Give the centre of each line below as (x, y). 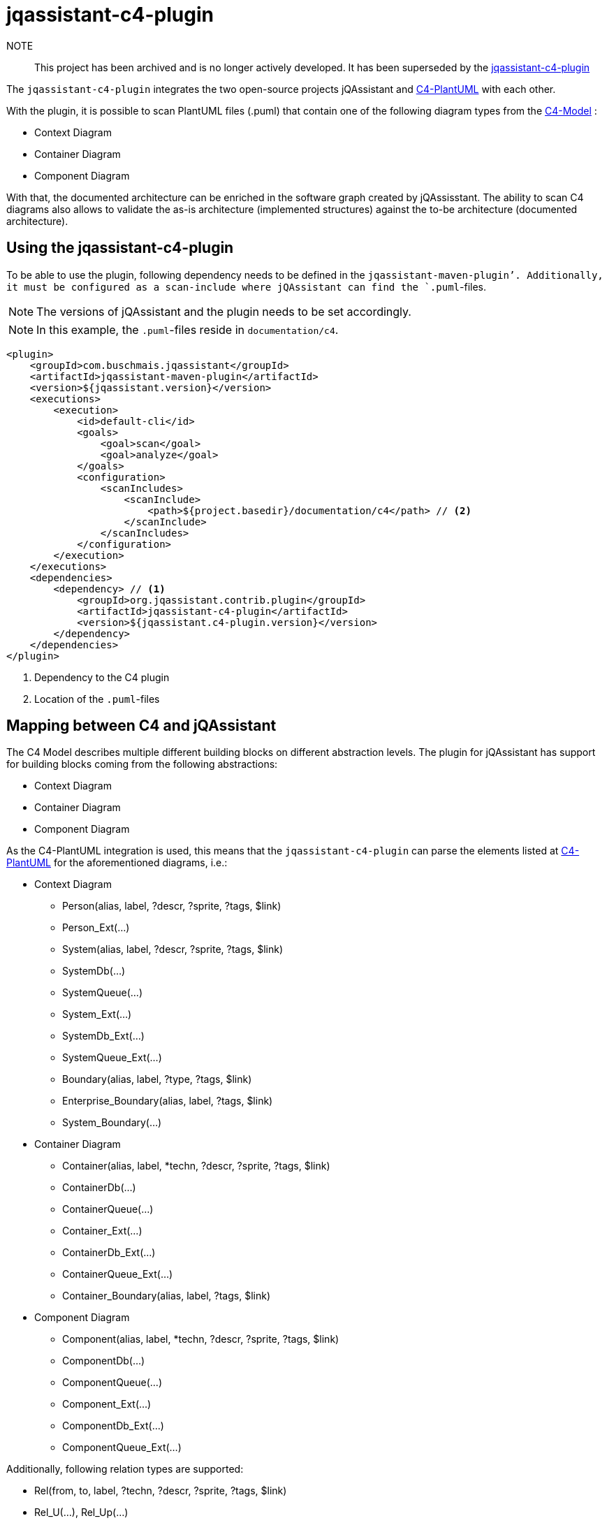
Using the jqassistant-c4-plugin (120, 248)
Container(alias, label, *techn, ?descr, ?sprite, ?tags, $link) (196, 1166)
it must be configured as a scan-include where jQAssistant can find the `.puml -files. (247, 286)
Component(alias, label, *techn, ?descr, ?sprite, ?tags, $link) (201, 1339)
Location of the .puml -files (97, 699)
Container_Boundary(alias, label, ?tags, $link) (167, 1296)
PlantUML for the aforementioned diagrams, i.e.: (117, 863)
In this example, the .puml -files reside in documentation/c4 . (188, 329)
